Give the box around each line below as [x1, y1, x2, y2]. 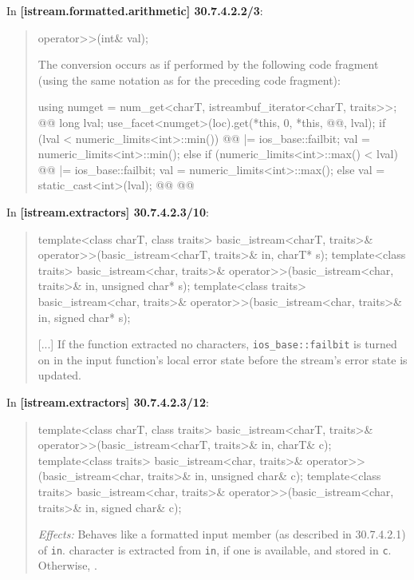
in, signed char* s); [37, 308, 131, 325]
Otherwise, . [37, 557, 97, 574]
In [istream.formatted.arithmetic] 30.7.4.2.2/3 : [6, 2, 263, 18]
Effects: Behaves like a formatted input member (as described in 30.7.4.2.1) [37, 526, 406, 542]
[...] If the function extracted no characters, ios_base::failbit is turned [37, 336, 397, 352]
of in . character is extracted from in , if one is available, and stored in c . [37, 541, 392, 558]
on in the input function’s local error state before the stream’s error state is [37, 351, 408, 367]
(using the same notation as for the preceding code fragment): [37, 71, 341, 88]
